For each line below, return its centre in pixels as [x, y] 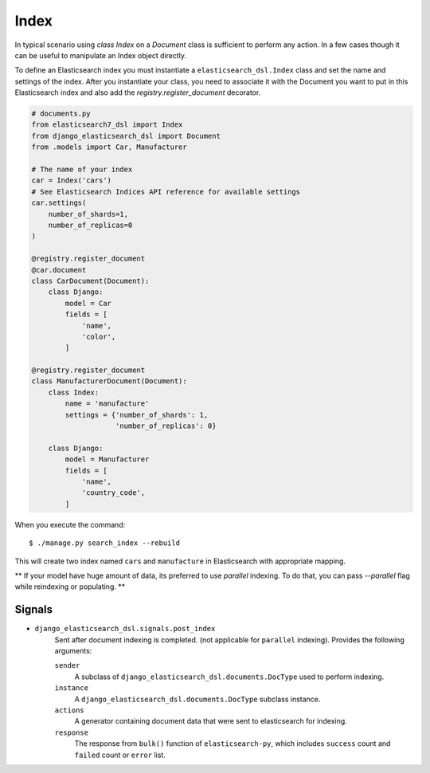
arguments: [73, 651]
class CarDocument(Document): [90, 281]
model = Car [88, 303]
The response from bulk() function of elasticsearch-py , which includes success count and [233, 744]
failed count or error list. [120, 755]
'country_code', [113, 493]
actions [70, 710]
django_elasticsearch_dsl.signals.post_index [125, 629]
